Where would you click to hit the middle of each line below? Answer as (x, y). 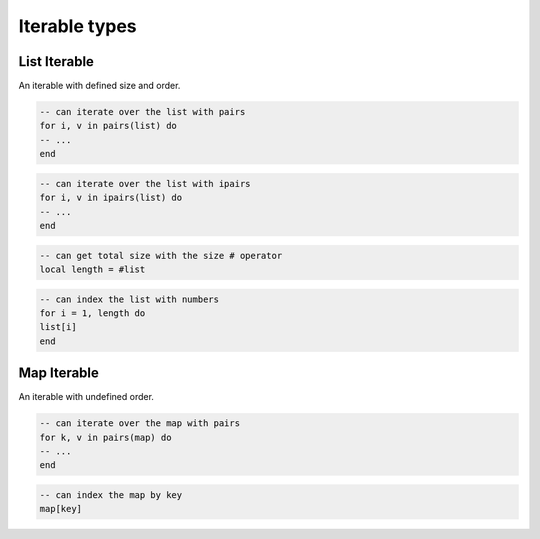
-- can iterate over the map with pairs (139, 423)
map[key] (61, 509)
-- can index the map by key (111, 494)
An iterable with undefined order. (86, 397)
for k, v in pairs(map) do (105, 437)
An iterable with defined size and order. (99, 86)
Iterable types (77, 26)
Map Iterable (59, 373)
